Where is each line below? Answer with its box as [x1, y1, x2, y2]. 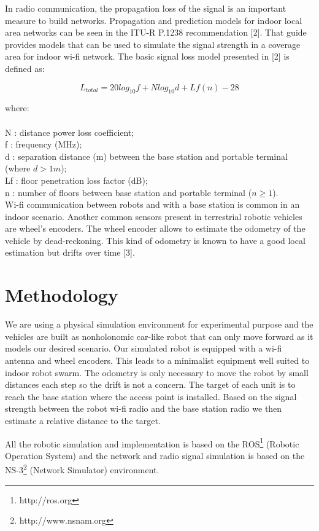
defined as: [5, 61, 45, 74]
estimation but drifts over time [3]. [5, 246, 135, 259]
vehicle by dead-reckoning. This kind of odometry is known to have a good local [5, 234, 306, 246]
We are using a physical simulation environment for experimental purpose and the [5, 318, 313, 331]
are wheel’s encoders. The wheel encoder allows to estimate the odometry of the [5, 222, 306, 235]
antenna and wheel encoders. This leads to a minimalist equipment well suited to [5, 353, 310, 366]
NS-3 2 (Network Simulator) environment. [5, 462, 159, 476]
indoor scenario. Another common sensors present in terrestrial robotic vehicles [5, 210, 302, 222]
